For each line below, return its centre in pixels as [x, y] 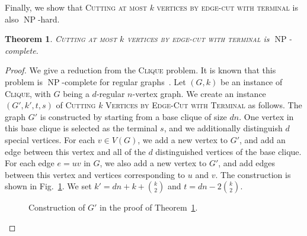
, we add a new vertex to [183, 139]
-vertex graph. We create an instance [199, 93]
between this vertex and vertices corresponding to [95, 174]
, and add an [263, 139]
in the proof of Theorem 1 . [149, 207]
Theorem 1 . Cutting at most [61, 39]
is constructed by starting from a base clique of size [133, 116]
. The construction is [253, 174]
